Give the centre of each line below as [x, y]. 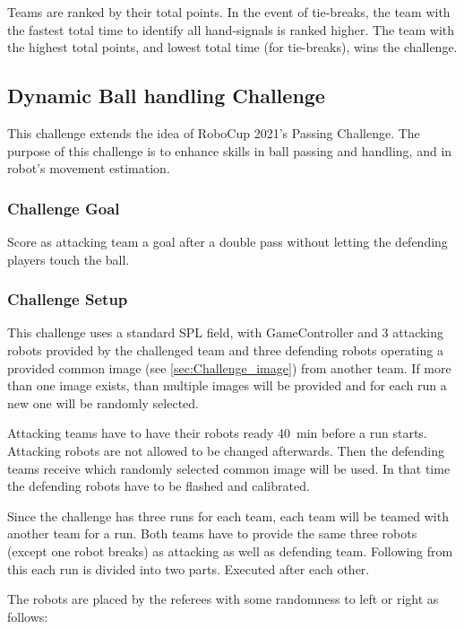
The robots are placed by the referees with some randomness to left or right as [223, 599]
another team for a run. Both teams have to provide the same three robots [212, 533]
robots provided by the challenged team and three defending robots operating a [225, 349]
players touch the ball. [69, 259]
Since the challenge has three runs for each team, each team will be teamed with [228, 515]
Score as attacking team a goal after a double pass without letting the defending [228, 241]
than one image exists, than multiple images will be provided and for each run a [227, 385]
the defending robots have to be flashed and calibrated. [159, 486]
